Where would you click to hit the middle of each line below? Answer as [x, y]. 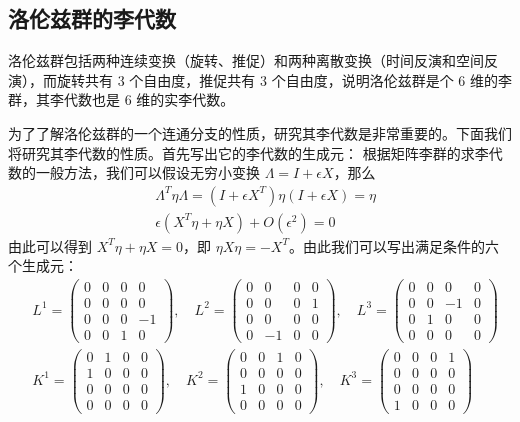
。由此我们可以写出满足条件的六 [393, 245]
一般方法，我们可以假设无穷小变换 [147, 172]
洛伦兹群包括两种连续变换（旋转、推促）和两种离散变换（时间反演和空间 [246, 60]
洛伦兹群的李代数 [92, 18]
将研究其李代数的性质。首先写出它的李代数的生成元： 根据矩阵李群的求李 [248, 152]
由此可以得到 [50, 245]
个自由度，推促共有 [192, 79]
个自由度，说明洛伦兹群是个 [362, 79]
